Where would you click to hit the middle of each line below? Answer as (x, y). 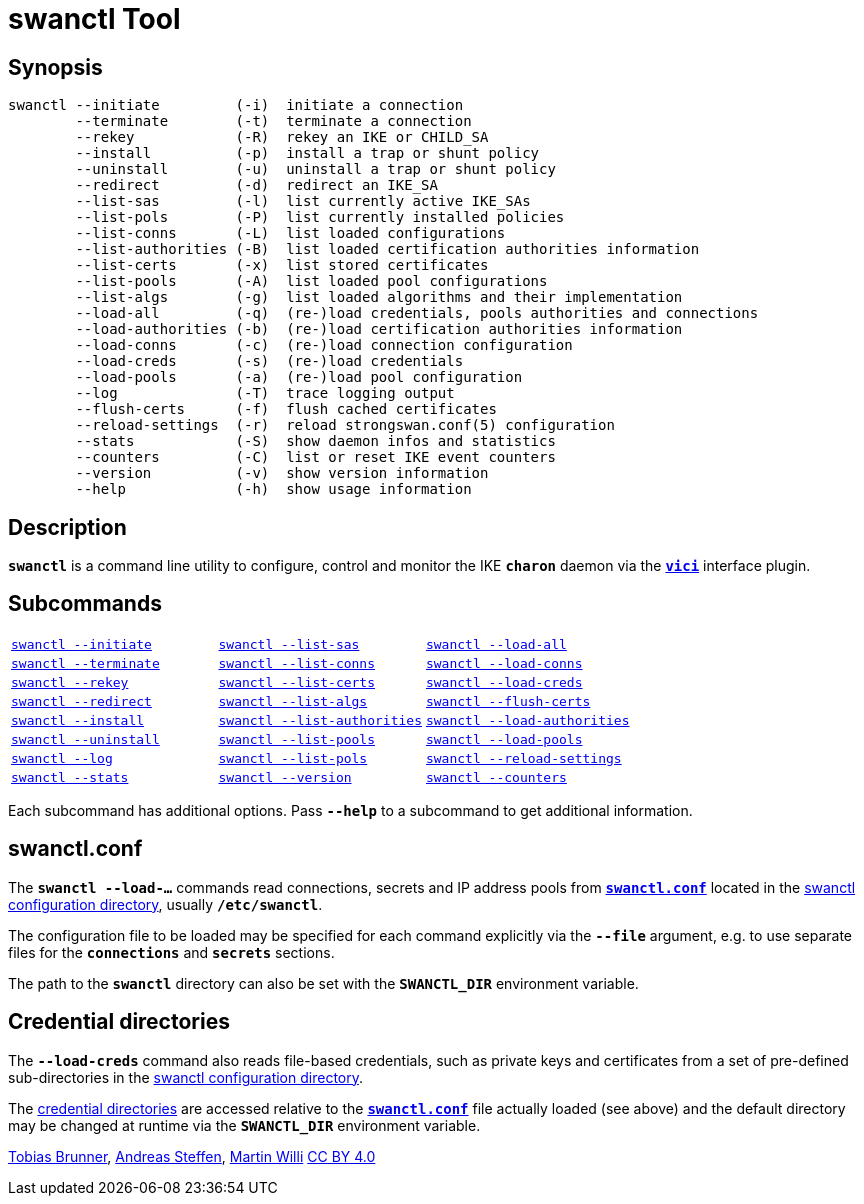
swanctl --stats (70, 777)
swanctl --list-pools (297, 739)
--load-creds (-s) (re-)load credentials (269, 361)
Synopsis (55, 67)
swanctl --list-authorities (320, 720)
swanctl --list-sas (289, 644)
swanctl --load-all (496, 644)
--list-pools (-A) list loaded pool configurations (311, 281)
